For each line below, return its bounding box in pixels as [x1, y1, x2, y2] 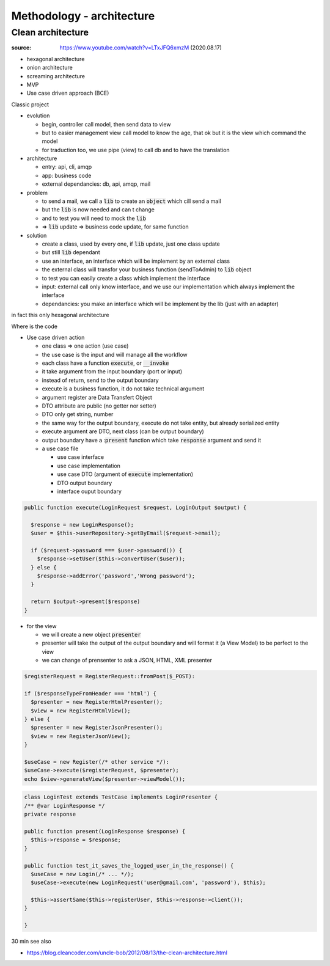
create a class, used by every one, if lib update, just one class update [42, 240, 220, 247]
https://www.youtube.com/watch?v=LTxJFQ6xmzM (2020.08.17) [59, 44, 222, 51]
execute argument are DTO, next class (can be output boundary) [42, 428, 204, 435]
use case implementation [57, 462, 120, 469]
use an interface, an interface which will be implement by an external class [42, 257, 230, 265]
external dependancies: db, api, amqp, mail [42, 180, 151, 188]
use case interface [57, 453, 104, 461]
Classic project [11, 101, 49, 108]
